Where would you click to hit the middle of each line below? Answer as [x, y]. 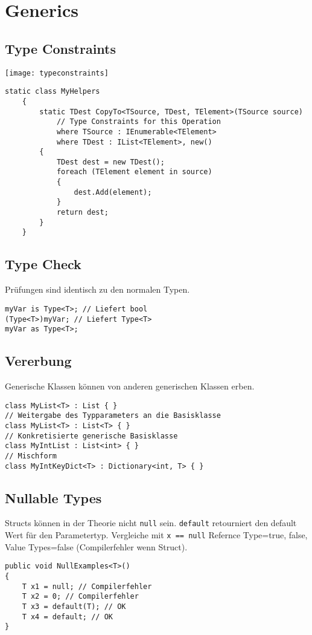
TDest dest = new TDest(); [110, 162]
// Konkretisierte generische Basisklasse [91, 436]
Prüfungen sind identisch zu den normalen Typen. [97, 289]
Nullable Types [53, 497]
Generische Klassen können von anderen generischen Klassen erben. [130, 386]
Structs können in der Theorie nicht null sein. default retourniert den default [151, 523]
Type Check [43, 264]
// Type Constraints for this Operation [138, 122]
